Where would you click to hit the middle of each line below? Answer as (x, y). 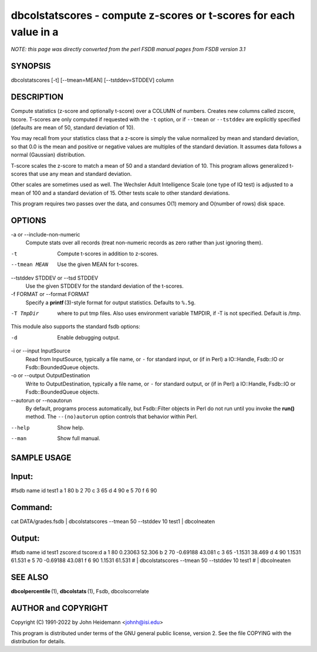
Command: (32, 507)
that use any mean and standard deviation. (80, 174)
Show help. (71, 427)
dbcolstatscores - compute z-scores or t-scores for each (153, 15)
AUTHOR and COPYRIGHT (60, 608)
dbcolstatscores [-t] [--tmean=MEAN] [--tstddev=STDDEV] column (92, 80)
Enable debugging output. (89, 337)
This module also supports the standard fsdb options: (75, 327)
